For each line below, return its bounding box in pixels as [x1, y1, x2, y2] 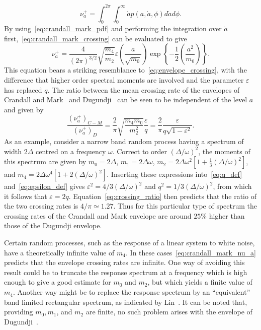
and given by [4, 104, 44, 114]
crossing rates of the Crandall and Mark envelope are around [4, 210, 192, 221]
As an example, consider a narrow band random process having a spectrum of [4, 136, 244, 146]
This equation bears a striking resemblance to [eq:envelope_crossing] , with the [4, 64, 247, 75]
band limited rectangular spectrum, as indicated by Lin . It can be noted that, [4, 296, 247, 307]
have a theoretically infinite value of [4, 247, 115, 257]
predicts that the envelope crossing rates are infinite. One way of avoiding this [4, 257, 245, 268]
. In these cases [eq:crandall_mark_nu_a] [126, 247, 256, 257]
